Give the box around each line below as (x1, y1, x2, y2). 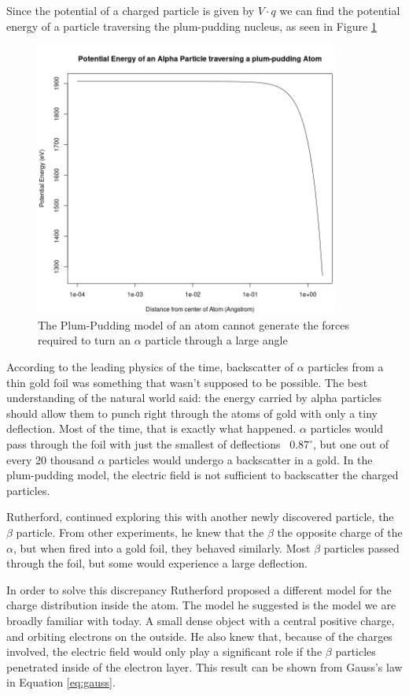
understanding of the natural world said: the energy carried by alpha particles (6, 389, 381, 406)
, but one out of (312, 436, 389, 452)
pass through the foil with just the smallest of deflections (6, 436, 281, 452)
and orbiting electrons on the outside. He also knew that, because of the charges (6, 627, 392, 644)
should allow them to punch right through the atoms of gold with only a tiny (6, 404, 378, 421)
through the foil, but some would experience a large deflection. (6, 555, 308, 571)
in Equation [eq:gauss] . (6, 674, 116, 690)
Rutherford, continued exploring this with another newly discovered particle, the (6, 508, 394, 525)
